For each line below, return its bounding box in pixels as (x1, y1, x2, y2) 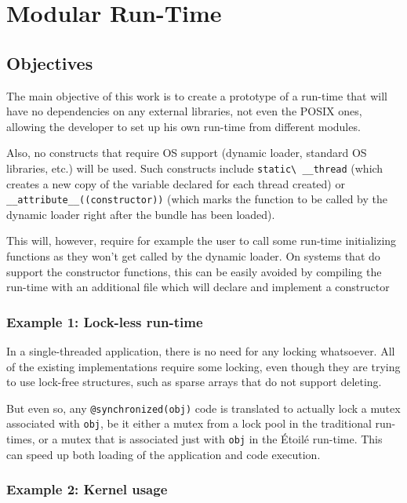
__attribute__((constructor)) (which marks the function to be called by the (6, 191, 388, 207)
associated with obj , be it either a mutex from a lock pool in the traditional (6, 415, 372, 432)
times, (6, 431, 35, 447)
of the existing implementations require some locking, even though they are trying (6, 358, 401, 374)
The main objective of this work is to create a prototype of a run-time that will (6, 87, 388, 104)
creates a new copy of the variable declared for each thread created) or (6, 175, 345, 191)
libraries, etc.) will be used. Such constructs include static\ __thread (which (6, 159, 383, 176)
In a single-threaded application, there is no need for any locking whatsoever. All (6, 343, 395, 359)
